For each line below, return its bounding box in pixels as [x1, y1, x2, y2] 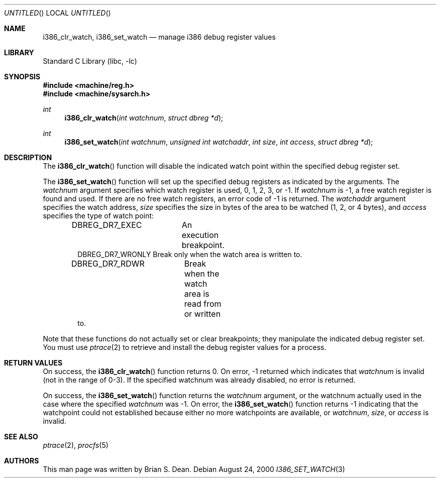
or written [184, 309, 221, 319]
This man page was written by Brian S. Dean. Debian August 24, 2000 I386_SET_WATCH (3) [43, 465, 345, 473]
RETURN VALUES [4, 358, 63, 367]
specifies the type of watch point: [43, 211, 154, 220]
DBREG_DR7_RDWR [71, 259, 145, 269]
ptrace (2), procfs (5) [43, 441, 108, 449]
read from [184, 299, 222, 309]
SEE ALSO [4, 432, 38, 441]
